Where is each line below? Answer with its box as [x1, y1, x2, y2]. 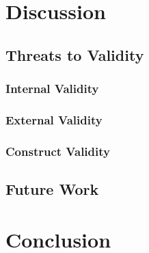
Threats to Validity [5, 44, 144, 65]
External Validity [5, 111, 103, 128]
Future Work [5, 178, 99, 200]
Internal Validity [5, 80, 99, 97]
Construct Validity [5, 142, 110, 159]
